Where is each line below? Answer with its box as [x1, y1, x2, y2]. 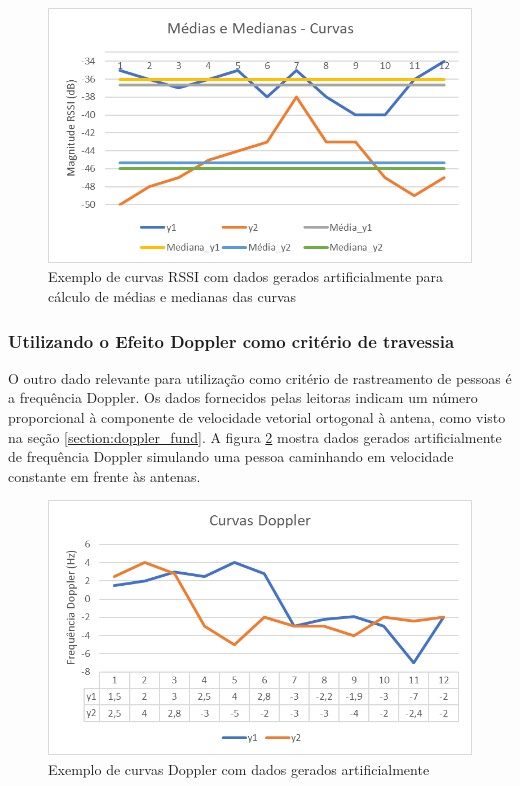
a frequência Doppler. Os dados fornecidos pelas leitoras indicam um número [8, 387, 478, 408]
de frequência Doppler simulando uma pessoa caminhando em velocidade [8, 446, 454, 467]
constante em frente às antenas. [8, 465, 201, 486]
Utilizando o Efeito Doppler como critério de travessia [8, 328, 455, 353]
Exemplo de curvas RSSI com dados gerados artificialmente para [48, 266, 444, 287]
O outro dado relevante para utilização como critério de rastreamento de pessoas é [8, 367, 512, 388]
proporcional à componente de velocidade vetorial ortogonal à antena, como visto [8, 407, 506, 428]
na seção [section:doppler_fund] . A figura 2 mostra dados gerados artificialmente [8, 426, 502, 447]
